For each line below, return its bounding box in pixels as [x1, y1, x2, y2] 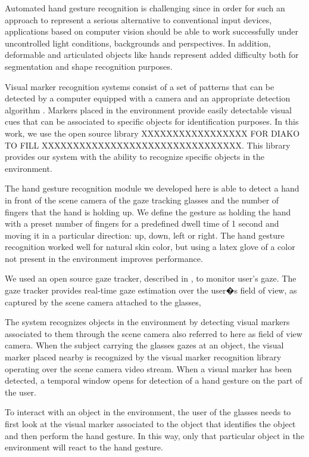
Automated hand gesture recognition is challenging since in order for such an [5, 2, 285, 14]
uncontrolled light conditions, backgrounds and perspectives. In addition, [5, 36, 271, 49]
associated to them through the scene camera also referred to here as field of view [5, 327, 302, 339]
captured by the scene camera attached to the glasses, [5, 295, 201, 308]
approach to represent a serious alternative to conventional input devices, [5, 13, 272, 26]
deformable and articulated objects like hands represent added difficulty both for [5, 48, 299, 61]
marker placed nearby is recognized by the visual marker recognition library [5, 351, 282, 363]
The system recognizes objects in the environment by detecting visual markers [5, 316, 290, 328]
